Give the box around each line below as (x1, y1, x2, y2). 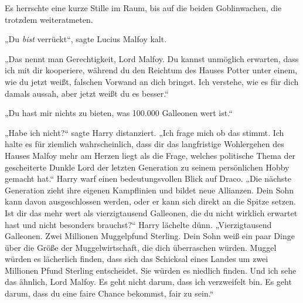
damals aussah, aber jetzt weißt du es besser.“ (5, 87, 169, 99)
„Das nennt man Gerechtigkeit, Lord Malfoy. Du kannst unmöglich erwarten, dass (5, 52, 299, 64)
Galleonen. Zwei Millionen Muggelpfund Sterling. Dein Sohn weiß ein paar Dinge (5, 230, 295, 242)
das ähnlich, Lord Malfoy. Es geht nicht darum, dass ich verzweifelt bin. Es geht (5, 275, 292, 288)
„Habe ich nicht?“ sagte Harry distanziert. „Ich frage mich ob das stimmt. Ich (5, 126, 284, 138)
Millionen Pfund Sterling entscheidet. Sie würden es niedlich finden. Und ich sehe (5, 264, 297, 276)
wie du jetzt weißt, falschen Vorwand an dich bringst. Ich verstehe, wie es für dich (5, 75, 299, 87)
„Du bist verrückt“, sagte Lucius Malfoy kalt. (5, 33, 167, 45)
